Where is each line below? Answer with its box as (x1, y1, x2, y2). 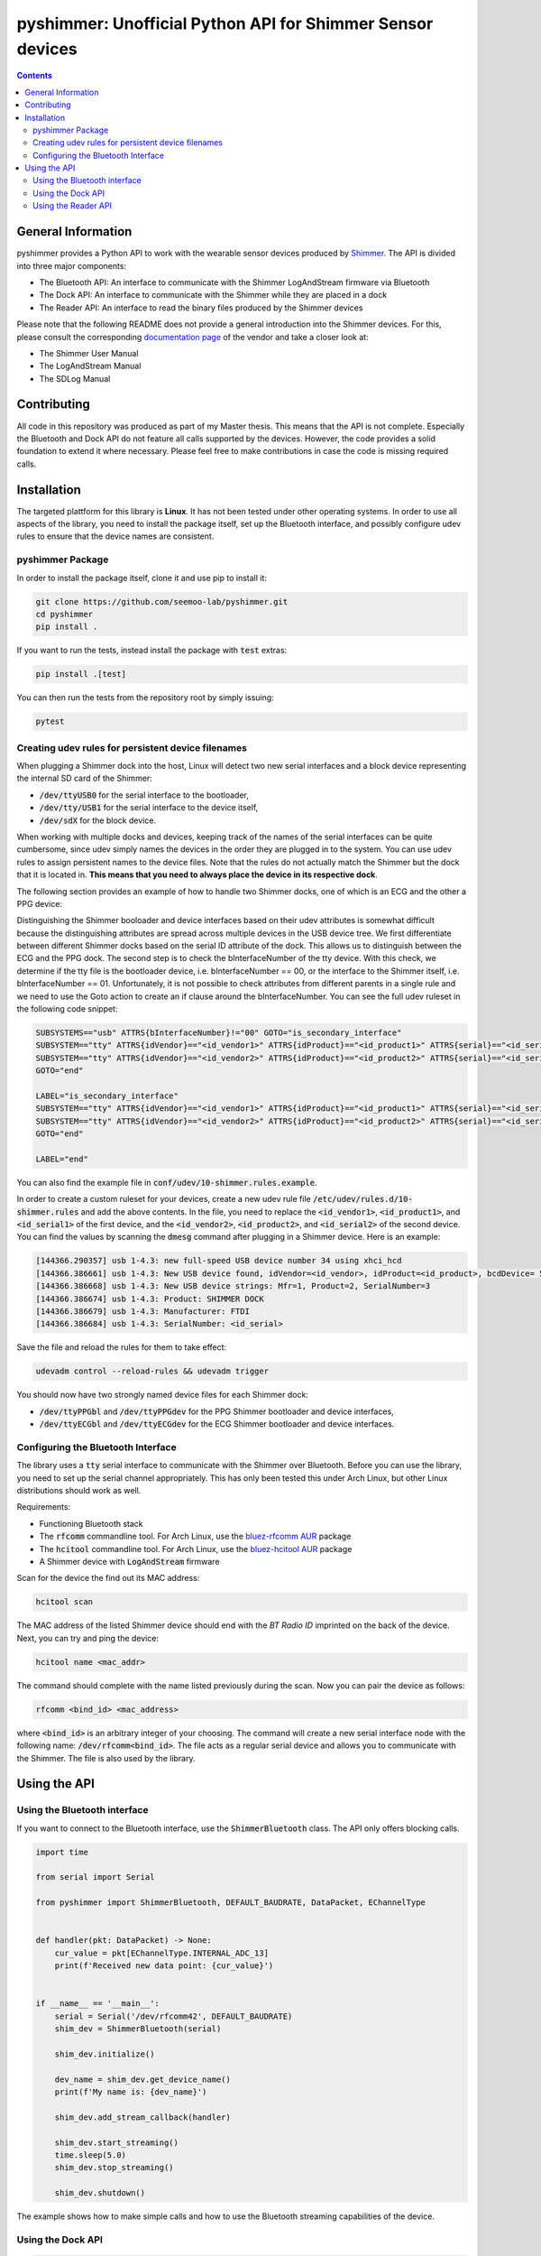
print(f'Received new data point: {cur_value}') (54, 1961, 274, 1971)
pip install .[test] (35, 669, 126, 680)
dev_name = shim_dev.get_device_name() (54, 2074, 232, 2085)
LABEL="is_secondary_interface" (35, 1090, 179, 1101)
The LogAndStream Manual (39, 361, 142, 372)
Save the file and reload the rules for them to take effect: (16, 1342, 227, 1353)
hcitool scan (35, 1597, 94, 1607)
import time (35, 1846, 89, 1857)
